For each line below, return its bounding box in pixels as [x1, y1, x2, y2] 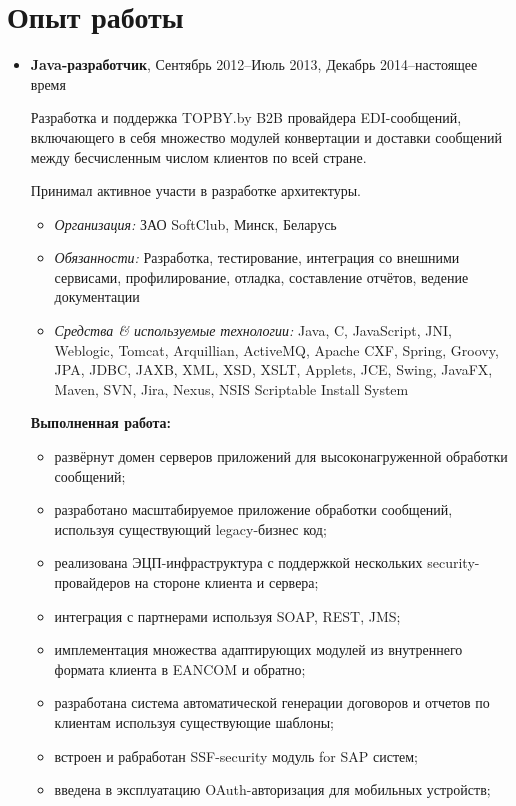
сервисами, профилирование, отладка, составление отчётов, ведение [54, 266, 469, 287]
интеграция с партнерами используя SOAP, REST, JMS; [54, 605, 401, 626]
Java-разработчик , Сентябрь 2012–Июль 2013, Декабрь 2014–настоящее [30, 54, 478, 75]
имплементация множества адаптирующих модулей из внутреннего [54, 639, 463, 660]
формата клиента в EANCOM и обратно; [54, 658, 306, 679]
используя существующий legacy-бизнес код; [54, 518, 327, 539]
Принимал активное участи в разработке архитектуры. [30, 180, 361, 201]
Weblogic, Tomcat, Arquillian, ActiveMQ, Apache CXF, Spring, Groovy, [54, 339, 499, 360]
